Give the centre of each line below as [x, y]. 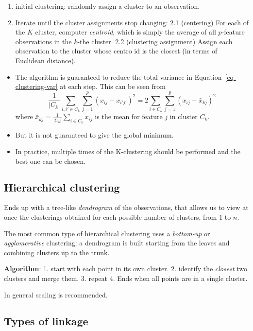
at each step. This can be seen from [113, 86]
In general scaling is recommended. [56, 294]
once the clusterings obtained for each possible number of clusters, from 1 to [118, 217]
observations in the [43, 41]
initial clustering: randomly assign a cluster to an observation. [108, 6]
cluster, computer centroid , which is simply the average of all [126, 32]
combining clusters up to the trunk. [57, 252]
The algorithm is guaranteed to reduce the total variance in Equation [118, 77]
